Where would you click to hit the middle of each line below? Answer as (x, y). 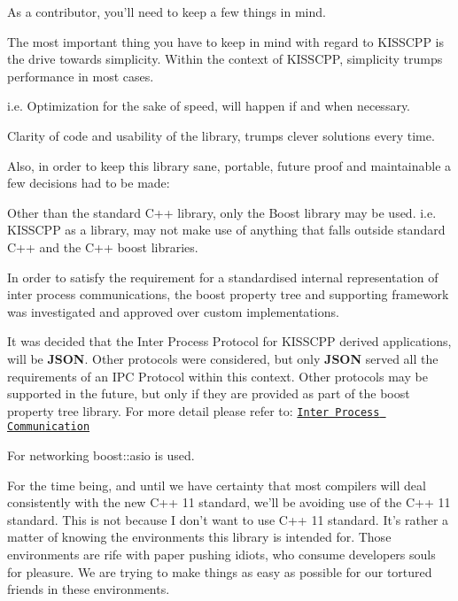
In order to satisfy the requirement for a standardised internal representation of (223, 277)
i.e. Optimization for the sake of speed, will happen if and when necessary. (209, 106)
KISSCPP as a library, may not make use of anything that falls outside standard (226, 230)
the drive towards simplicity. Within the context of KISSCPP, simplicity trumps (225, 59)
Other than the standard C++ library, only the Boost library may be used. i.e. (222, 212)
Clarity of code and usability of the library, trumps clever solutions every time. (221, 135)
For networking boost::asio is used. (101, 455)
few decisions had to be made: (89, 183)
